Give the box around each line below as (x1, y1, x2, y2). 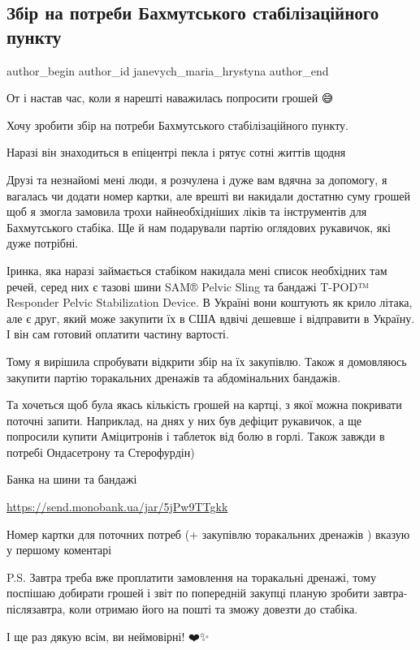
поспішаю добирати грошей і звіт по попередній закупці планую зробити (6, 584, 370, 601)
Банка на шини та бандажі (6, 471, 137, 488)
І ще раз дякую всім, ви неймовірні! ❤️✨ (6, 627, 210, 644)
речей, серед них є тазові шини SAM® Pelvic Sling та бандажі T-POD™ (6, 278, 369, 295)
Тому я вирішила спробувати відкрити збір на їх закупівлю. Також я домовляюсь (6, 352, 407, 369)
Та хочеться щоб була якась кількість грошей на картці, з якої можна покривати (6, 396, 402, 413)
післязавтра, (6, 600, 66, 618)
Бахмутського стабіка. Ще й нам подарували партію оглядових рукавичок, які (6, 218, 392, 235)
